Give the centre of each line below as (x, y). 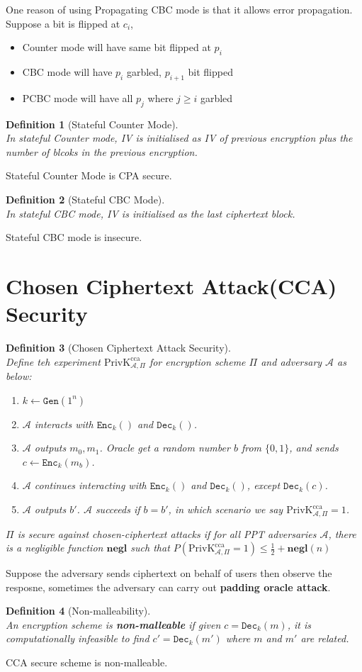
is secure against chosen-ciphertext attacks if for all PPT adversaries (167, 533)
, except (264, 485)
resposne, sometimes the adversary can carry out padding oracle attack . (168, 587)
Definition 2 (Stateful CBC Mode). (85, 199)
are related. (325, 638)
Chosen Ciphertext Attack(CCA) (171, 285)
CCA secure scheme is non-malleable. (87, 662)
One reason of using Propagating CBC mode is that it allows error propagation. (179, 9)
